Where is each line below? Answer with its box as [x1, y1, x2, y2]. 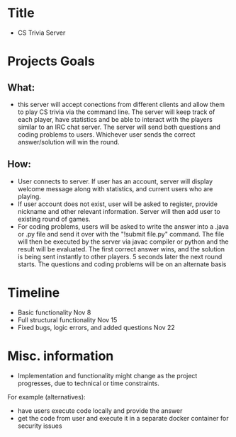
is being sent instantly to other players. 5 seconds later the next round [17, 252, 223, 261]
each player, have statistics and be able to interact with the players [17, 115, 213, 123]
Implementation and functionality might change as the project [17, 371, 198, 380]
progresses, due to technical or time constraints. [17, 379, 159, 387]
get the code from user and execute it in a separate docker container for [17, 414, 229, 422]
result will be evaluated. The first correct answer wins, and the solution [17, 244, 225, 253]
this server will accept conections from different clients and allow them [17, 100, 225, 108]
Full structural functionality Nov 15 [17, 315, 118, 324]
